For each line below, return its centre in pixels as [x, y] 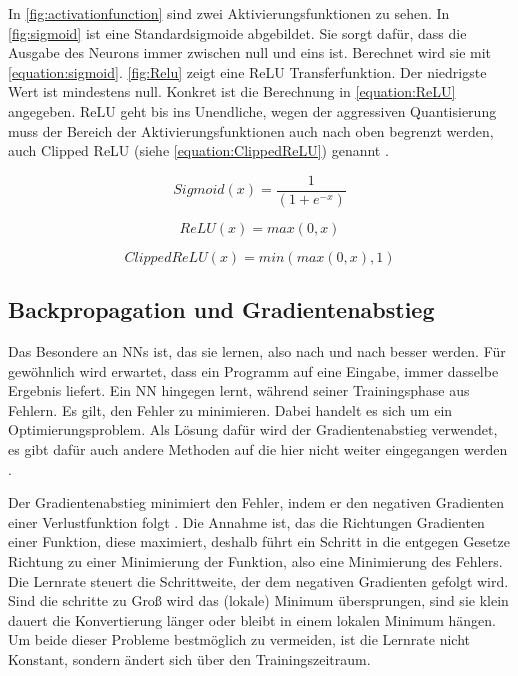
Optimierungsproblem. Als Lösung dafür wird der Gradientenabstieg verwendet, [253, 429]
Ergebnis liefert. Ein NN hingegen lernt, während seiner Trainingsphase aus [239, 390]
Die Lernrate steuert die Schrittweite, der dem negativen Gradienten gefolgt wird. [258, 580]
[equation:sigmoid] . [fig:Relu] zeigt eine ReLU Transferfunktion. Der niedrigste [247, 71]
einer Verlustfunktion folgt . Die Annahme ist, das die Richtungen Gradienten [246, 521]
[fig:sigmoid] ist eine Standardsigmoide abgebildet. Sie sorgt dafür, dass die [237, 32]
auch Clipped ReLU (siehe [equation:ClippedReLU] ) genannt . [198, 150]
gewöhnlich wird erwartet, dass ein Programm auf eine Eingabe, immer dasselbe [253, 370]
